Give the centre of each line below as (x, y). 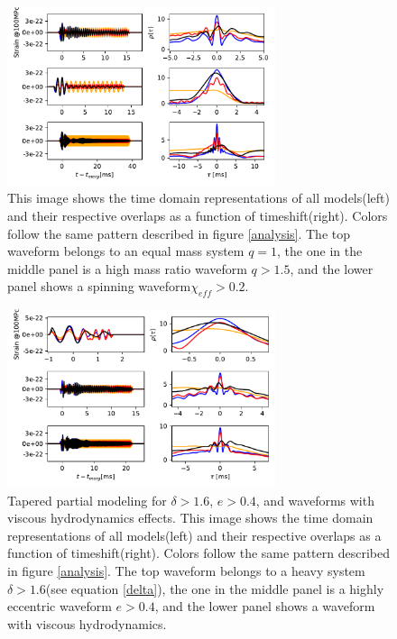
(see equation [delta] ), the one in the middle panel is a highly (215, 588)
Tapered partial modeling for (87, 500)
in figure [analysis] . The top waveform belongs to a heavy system (186, 571)
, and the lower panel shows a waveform (265, 606)
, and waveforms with (315, 500)
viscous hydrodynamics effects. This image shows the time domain (190, 518)
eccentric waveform (60, 606)
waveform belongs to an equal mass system (126, 251)
